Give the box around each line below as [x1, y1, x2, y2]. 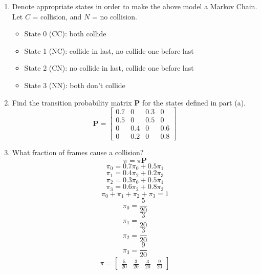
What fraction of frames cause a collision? [12, 147, 144, 158]
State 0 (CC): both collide [24, 28, 106, 39]
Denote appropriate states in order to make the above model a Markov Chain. [12, 1, 257, 11]
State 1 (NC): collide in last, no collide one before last [24, 45, 194, 56]
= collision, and [32, 11, 82, 22]
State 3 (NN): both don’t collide [24, 79, 125, 90]
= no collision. [92, 11, 137, 22]
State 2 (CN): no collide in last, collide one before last [24, 62, 194, 73]
